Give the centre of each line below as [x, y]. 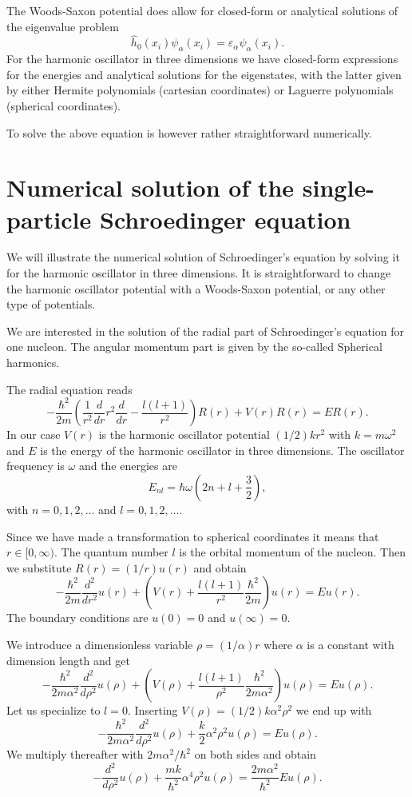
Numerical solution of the [151, 187]
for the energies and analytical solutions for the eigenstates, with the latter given [204, 74]
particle [49, 219]
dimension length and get [68, 660]
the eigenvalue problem [63, 26]
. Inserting [153, 710]
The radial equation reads [69, 389]
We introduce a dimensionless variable [100, 644]
